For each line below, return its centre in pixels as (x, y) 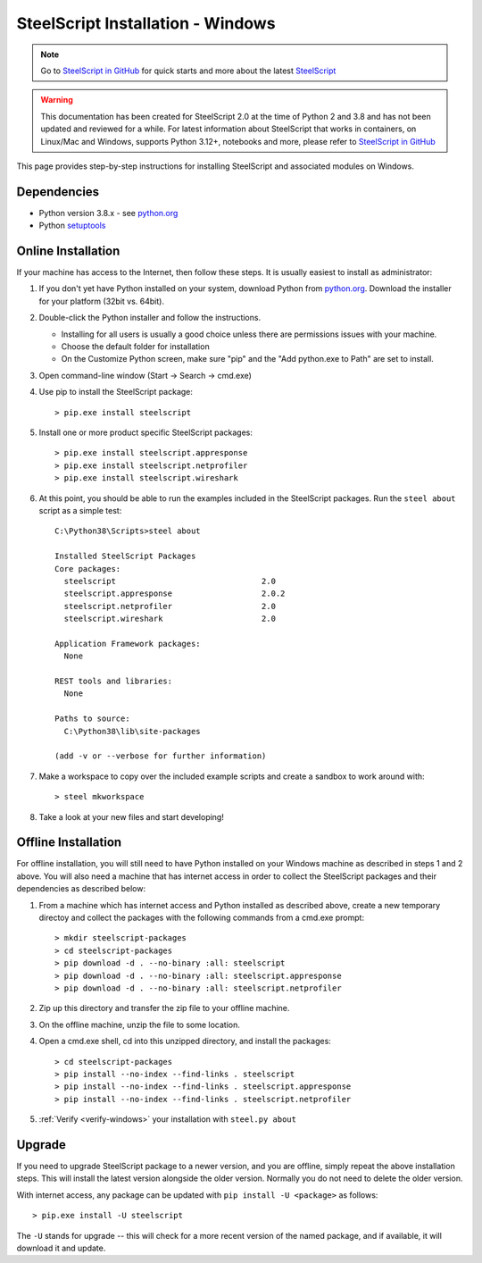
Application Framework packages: (128, 644)
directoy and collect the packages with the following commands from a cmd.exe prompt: (202, 918)
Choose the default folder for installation (135, 347)
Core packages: (88, 569)
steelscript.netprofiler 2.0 (170, 606)
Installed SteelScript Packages (125, 556)
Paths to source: (92, 719)
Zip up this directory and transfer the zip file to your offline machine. (164, 1008)
